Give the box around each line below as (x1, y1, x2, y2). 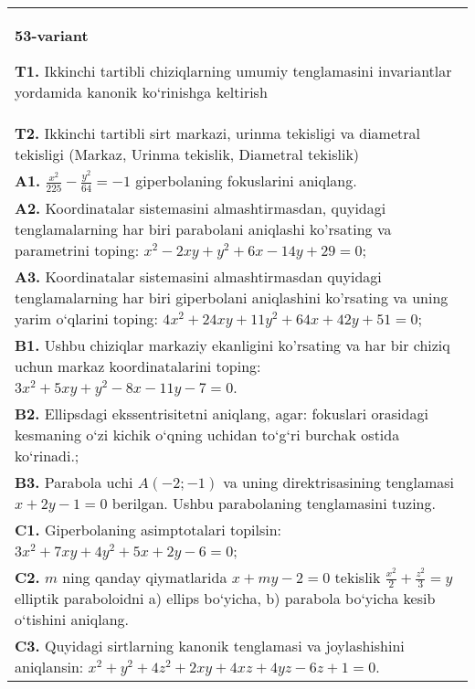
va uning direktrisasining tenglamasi (223, 471, 455, 493)
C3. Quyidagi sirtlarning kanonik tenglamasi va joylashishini (15, 635, 405, 657)
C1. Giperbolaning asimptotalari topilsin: (15, 518, 282, 540)
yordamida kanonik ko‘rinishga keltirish (15, 81, 268, 102)
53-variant (15, 25, 89, 46)
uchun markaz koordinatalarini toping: (15, 355, 261, 376)
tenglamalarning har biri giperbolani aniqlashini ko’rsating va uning (15, 286, 449, 308)
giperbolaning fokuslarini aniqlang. (135, 170, 357, 191)
